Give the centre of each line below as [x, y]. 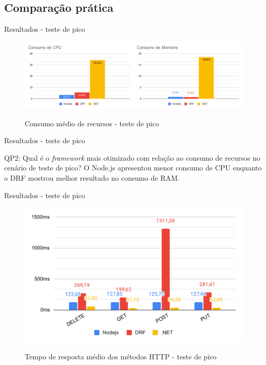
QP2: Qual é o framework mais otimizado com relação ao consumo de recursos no [132, 157]
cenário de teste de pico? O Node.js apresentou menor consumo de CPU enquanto [133, 168]
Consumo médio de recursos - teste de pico [92, 123]
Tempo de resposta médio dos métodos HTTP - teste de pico [121, 357]
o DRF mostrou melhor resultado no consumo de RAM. [92, 178]
